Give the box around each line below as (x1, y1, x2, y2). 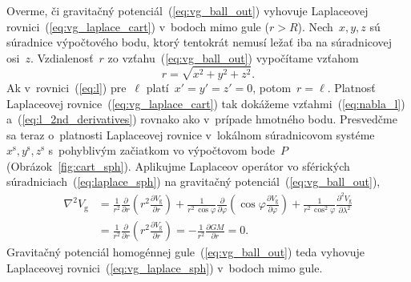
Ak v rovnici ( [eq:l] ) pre (6, 79, 127, 95)
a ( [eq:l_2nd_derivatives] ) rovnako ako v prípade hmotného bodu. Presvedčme (6, 111, 397, 127)
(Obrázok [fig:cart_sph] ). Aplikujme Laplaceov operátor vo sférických (6, 157, 350, 174)
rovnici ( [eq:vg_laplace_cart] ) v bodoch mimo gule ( (6, 18, 269, 34)
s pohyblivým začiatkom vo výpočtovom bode (48, 142, 275, 159)
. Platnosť (327, 79, 376, 95)
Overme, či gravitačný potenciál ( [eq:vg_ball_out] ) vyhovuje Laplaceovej (6, 2, 369, 18)
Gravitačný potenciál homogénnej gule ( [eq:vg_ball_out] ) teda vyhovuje (6, 244, 365, 260)
